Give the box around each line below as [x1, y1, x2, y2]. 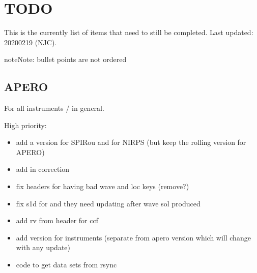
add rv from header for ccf [16, 215, 98, 226]
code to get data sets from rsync [16, 259, 117, 270]
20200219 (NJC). [4, 37, 57, 47]
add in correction [16, 164, 70, 174]
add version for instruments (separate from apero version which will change [16, 232, 251, 242]
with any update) [16, 242, 70, 253]
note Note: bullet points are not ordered [4, 54, 127, 65]
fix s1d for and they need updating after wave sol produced [16, 198, 201, 208]
